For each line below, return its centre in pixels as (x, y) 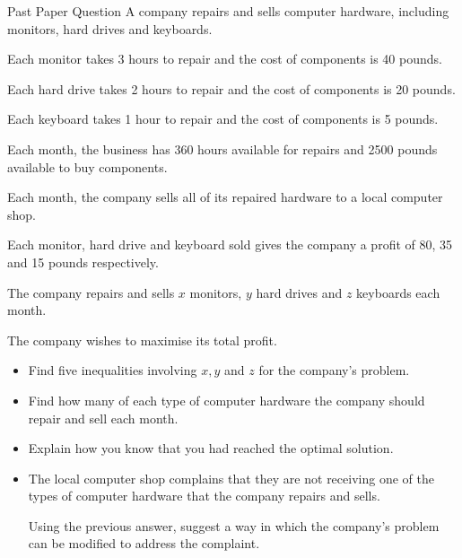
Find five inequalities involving (113, 370)
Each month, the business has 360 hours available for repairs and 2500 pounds (222, 148)
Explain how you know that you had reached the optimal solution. (211, 448)
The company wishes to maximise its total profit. (142, 340)
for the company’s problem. (334, 370)
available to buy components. (87, 166)
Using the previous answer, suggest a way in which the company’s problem (234, 525)
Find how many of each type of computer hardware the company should (227, 400)
